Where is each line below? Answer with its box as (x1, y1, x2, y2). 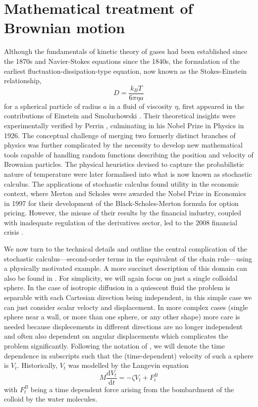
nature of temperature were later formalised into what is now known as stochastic (4, 168, 252, 179)
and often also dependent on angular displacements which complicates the (4, 331, 228, 341)
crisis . (4, 227, 24, 237)
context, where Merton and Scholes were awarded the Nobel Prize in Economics (4, 188, 246, 199)
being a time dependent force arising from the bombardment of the (30, 384, 234, 394)
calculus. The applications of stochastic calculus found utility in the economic (4, 178, 239, 189)
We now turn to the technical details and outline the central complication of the (4, 244, 247, 254)
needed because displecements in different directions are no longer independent (4, 321, 243, 331)
